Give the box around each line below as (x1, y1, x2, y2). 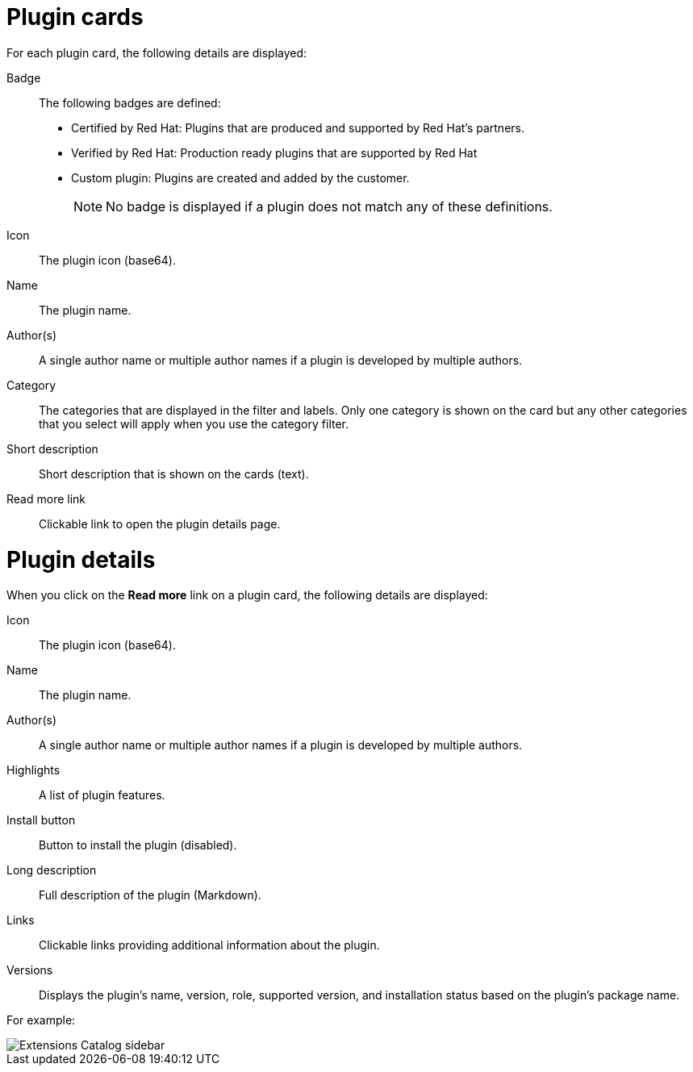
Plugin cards (6, 3, 144, 31)
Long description (6, 863, 97, 878)
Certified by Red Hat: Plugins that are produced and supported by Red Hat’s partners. (71, 120, 524, 135)
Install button (6, 813, 76, 828)
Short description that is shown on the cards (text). (39, 466, 309, 481)
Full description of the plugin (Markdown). (39, 888, 261, 903)
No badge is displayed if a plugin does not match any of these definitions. (106, 198, 553, 215)
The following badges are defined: (39, 95, 221, 110)
